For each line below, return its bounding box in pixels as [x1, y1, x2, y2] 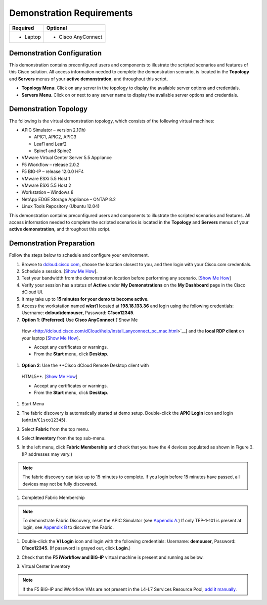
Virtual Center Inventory [21, 563, 71, 569]
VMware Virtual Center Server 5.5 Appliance [21, 155, 112, 161]
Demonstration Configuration [9, 49, 102, 57]
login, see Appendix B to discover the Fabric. [22, 524, 114, 530]
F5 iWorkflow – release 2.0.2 [21, 162, 80, 167]
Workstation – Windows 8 [21, 189, 74, 195]
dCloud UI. [21, 289, 44, 295]
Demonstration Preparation [9, 239, 95, 248]
